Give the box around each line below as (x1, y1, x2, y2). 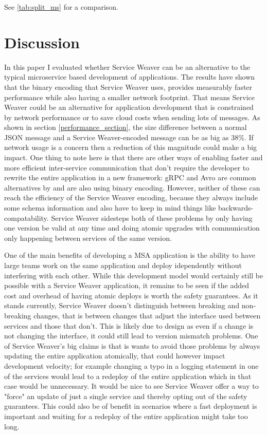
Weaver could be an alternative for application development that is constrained (4, 102, 254, 112)
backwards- (218, 202, 254, 213)
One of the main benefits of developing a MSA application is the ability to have (4, 250, 255, 260)
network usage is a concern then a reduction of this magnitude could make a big (4, 142, 257, 153)
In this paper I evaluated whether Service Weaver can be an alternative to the (4, 61, 251, 72)
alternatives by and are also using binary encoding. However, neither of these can (4, 182, 260, 193)
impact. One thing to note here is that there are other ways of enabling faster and (4, 152, 263, 163)
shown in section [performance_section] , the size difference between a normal (4, 122, 247, 133)
